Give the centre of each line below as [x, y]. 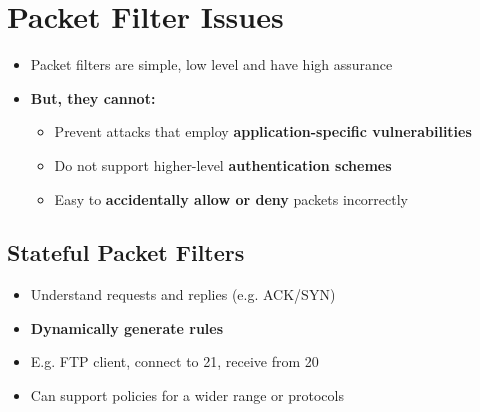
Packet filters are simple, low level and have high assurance [211, 64]
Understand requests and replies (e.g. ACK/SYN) [183, 294]
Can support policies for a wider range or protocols [187, 395]
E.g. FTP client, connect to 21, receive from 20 [174, 361]
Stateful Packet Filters [126, 252]
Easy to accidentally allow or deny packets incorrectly [231, 198]
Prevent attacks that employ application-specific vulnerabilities [263, 131]
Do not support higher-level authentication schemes [223, 164]
